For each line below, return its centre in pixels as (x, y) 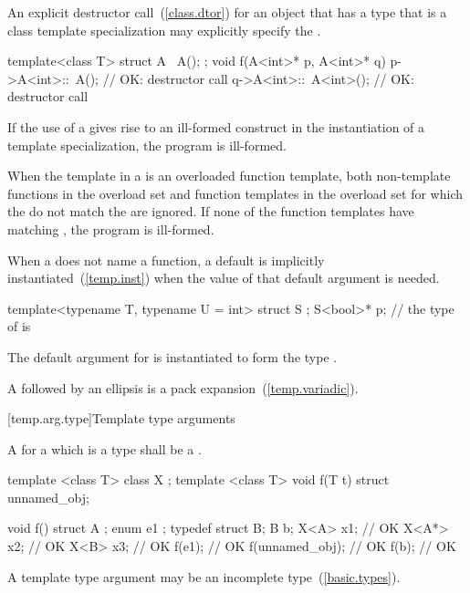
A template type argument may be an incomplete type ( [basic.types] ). (204, 576)
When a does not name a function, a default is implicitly (166, 260)
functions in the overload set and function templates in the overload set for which (235, 193)
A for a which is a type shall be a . (104, 448)
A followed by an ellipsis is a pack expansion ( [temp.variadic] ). (183, 387)
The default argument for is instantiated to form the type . (172, 356)
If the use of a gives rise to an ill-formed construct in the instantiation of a (216, 126)
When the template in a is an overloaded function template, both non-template (229, 176)
